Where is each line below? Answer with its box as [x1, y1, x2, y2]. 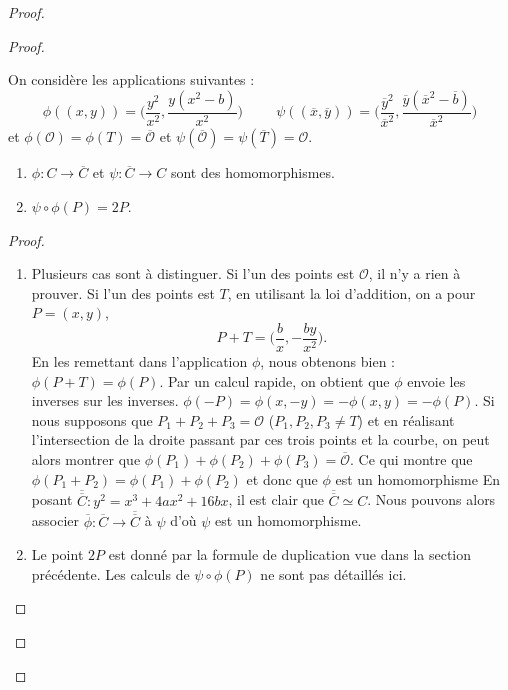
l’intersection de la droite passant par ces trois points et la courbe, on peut [31, 429, 490, 450]
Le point [31, 544, 84, 565]
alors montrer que [31, 448, 141, 469]
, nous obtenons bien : [260, 351, 396, 371]
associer [31, 510, 80, 531]
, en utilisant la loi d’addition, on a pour [227, 282, 476, 303]
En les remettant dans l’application [31, 351, 248, 371]
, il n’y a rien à [368, 263, 461, 284]
